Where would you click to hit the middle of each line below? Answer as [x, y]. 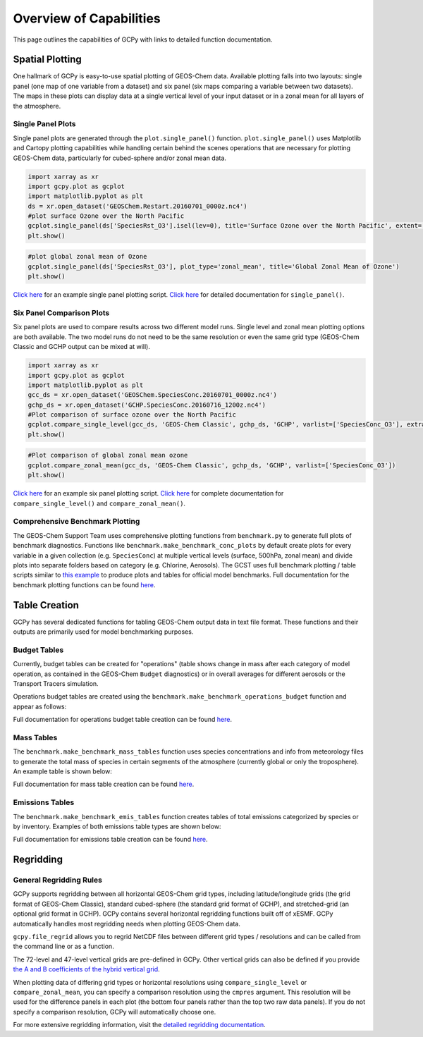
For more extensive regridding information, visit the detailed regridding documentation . [139, 1025]
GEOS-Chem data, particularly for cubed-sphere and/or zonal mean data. [120, 158]
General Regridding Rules [57, 880]
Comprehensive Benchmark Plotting [76, 522]
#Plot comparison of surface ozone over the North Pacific [132, 415]
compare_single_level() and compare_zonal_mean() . [99, 503]
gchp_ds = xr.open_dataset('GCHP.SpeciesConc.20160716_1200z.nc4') [147, 405]
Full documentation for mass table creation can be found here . [104, 784]
